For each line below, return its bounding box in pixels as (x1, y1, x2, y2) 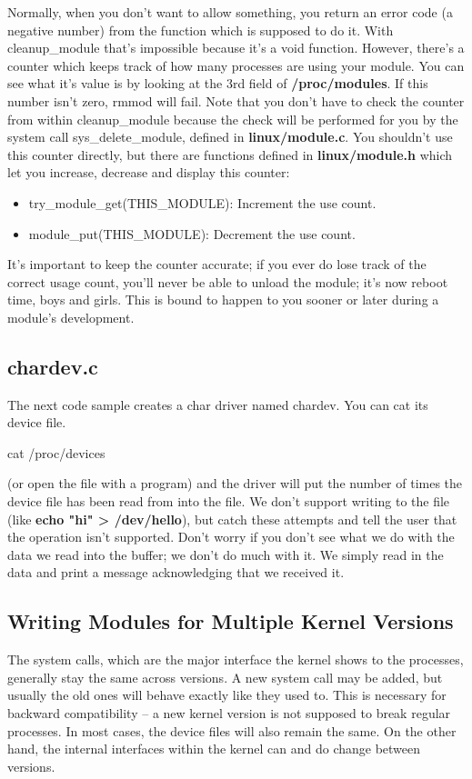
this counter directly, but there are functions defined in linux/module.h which (7, 145, 453, 164)
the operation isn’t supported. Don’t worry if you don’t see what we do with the (7, 527, 455, 546)
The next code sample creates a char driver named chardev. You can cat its (7, 394, 428, 414)
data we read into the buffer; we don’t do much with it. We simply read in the (7, 544, 444, 564)
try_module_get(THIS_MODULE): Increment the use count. (28, 193, 377, 212)
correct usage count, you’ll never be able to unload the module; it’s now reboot (7, 272, 448, 291)
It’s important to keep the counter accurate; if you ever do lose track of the (7, 255, 427, 274)
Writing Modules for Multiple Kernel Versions (7, 607, 454, 635)
